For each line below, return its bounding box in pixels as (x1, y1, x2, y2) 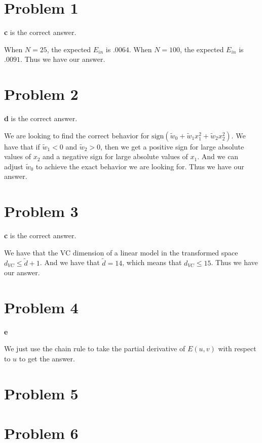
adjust (4, 161, 23, 171)
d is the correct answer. (4, 113, 78, 124)
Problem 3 (4, 201, 79, 221)
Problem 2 (4, 84, 79, 104)
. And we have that (40, 257, 100, 268)
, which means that (122, 257, 182, 268)
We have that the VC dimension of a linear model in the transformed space (4, 247, 238, 257)
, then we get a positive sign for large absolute (100, 141, 244, 152)
